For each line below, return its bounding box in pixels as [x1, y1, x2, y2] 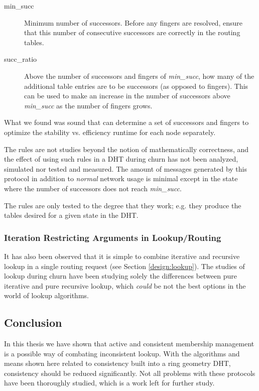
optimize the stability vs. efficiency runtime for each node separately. [4, 126, 216, 137]
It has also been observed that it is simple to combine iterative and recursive [4, 250, 240, 261]
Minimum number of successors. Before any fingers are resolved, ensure [24, 17, 242, 28]
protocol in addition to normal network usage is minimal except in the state [4, 173, 238, 184]
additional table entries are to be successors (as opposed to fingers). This [24, 80, 248, 91]
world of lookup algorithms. [4, 290, 89, 301]
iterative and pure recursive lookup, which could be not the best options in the [4, 280, 246, 291]
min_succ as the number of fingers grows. [24, 100, 153, 110]
